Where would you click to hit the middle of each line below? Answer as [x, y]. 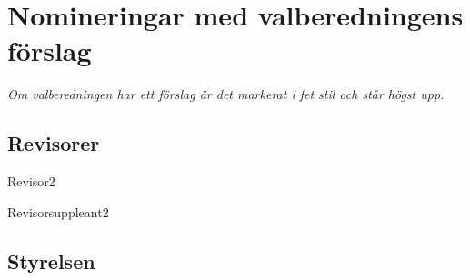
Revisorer [54, 143]
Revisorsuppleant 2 [58, 211]
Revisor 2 [31, 181]
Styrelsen [51, 260]
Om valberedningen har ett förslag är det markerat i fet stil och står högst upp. [226, 94]
